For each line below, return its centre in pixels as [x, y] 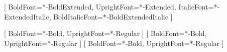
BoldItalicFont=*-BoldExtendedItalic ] [113, 16]
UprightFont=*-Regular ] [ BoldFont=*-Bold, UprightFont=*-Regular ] [114, 43]
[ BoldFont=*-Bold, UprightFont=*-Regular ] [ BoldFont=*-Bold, [105, 33]
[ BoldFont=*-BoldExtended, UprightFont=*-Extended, [90, 6]
